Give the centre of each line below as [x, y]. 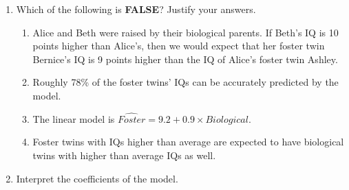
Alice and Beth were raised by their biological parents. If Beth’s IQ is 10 [186, 32]
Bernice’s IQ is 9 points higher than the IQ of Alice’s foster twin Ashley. [185, 59]
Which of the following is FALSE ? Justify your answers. [136, 9]
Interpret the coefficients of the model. [97, 178]
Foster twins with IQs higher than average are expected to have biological [188, 142]
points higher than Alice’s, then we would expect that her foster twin [179, 46]
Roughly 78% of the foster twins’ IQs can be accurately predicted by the [186, 82]
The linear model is [74, 118]
